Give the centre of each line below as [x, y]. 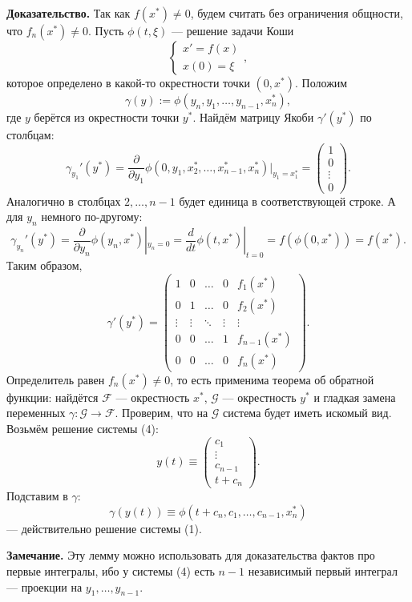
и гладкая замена [355, 397]
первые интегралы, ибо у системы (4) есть [111, 570]
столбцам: [30, 134]
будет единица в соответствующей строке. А [287, 201]
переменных [36, 413]
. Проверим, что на [162, 413]
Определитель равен [56, 379]
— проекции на [44, 586]
